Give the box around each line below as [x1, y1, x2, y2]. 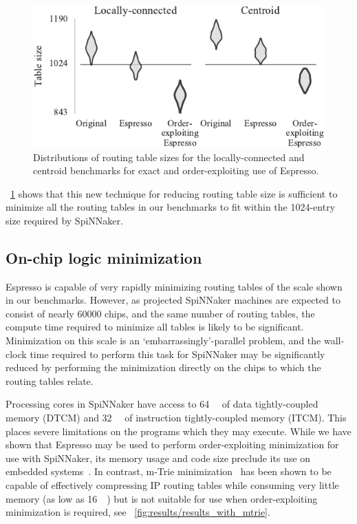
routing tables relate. [6, 373, 94, 388]
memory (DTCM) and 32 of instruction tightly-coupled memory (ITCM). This [6, 410, 347, 425]
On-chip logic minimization [6, 247, 202, 268]
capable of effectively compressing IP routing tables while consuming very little [6, 478, 339, 492]
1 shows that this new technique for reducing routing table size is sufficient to [10, 186, 338, 200]
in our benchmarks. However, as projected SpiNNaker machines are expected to [6, 293, 340, 307]
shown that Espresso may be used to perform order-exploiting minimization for [6, 437, 339, 452]
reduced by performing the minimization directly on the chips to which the [6, 360, 321, 375]
